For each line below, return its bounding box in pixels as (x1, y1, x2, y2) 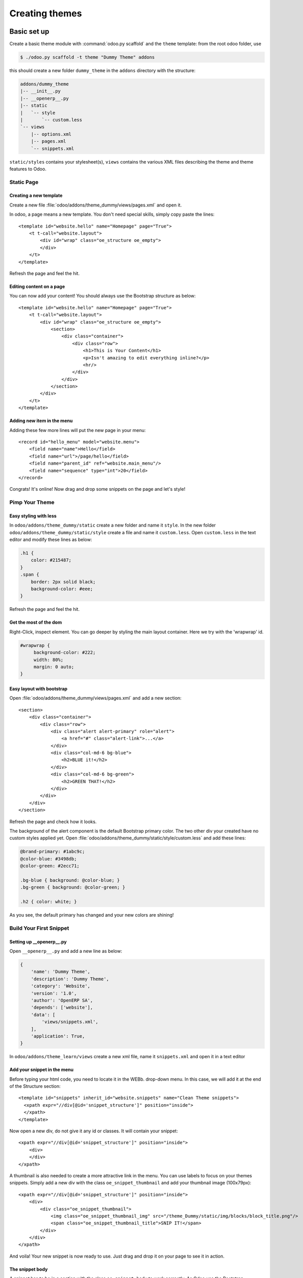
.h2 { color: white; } (20, 899, 77, 905)
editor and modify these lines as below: (9, 537, 92, 543)
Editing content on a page (9, 283, 65, 289)
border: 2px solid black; (31, 579, 96, 585)
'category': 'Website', (31, 983, 90, 989)
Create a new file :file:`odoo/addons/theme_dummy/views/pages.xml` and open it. (9, 202, 182, 208)
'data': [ (31, 1012, 56, 1017)
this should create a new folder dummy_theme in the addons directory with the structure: (9, 67, 196, 74)
